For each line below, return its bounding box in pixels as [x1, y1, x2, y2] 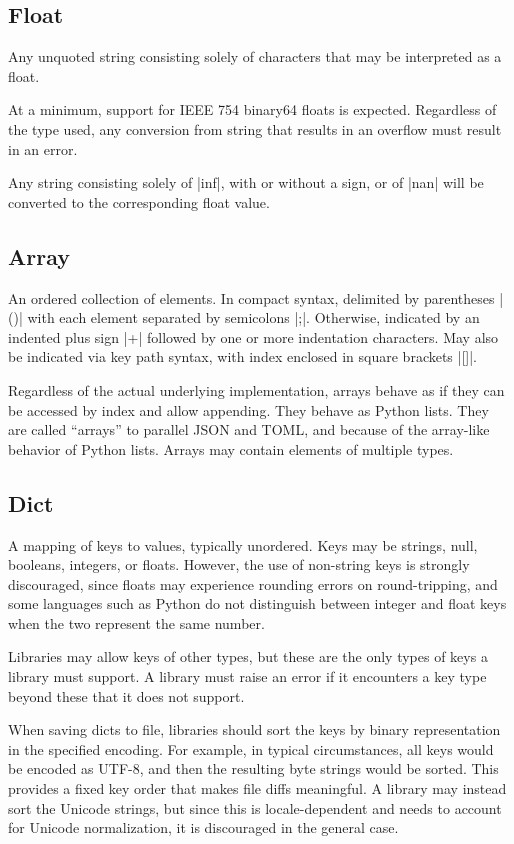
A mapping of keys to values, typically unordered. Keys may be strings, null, [8, 534, 478, 555]
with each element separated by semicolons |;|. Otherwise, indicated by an [27, 307, 480, 328]
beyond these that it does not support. [8, 685, 245, 706]
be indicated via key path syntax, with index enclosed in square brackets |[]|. [8, 346, 478, 367]
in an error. [8, 138, 78, 159]
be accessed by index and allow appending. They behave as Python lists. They [8, 399, 489, 420]
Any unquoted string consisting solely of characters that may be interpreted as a [8, 46, 502, 67]
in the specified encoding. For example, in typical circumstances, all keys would [8, 738, 494, 759]
